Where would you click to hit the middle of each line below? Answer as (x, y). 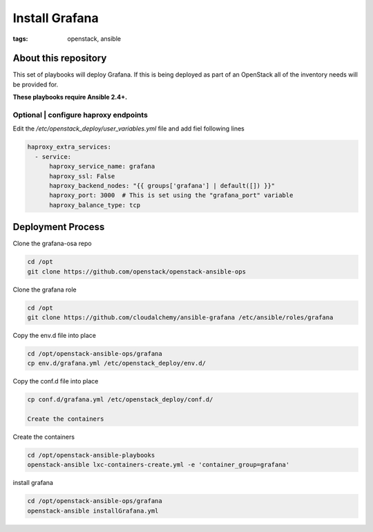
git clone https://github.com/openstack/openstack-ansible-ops (137, 272)
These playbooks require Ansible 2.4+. (70, 97)
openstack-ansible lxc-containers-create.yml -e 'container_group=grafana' (159, 465)
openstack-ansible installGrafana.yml (93, 511)
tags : (20, 39)
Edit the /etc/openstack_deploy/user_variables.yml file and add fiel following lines (128, 129)
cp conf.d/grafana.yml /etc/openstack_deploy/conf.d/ (120, 400)
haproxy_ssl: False (82, 176)
